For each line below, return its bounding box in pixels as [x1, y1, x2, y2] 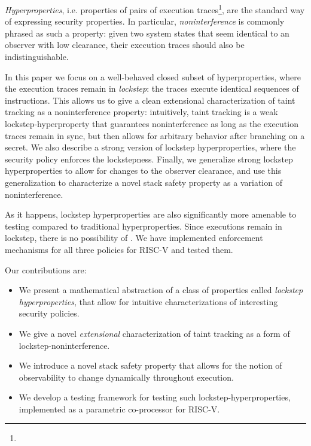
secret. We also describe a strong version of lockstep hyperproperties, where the [5, 141, 296, 153]
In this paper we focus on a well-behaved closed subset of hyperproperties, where [5, 70, 301, 83]
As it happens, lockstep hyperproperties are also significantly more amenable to [5, 208, 297, 221]
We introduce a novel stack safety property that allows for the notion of [19, 359, 282, 372]
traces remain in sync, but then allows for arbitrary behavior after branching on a [5, 129, 305, 141]
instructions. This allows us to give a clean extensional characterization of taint [5, 94, 295, 106]
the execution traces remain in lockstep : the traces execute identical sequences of [5, 82, 299, 95]
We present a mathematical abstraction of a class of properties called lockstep [19, 284, 303, 296]
